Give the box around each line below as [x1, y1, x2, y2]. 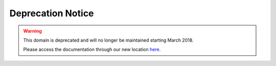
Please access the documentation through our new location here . [23, 46, 161, 53]
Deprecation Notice [9, 8, 94, 19]
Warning [23, 28, 42, 34]
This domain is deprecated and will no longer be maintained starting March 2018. [23, 37, 194, 43]
